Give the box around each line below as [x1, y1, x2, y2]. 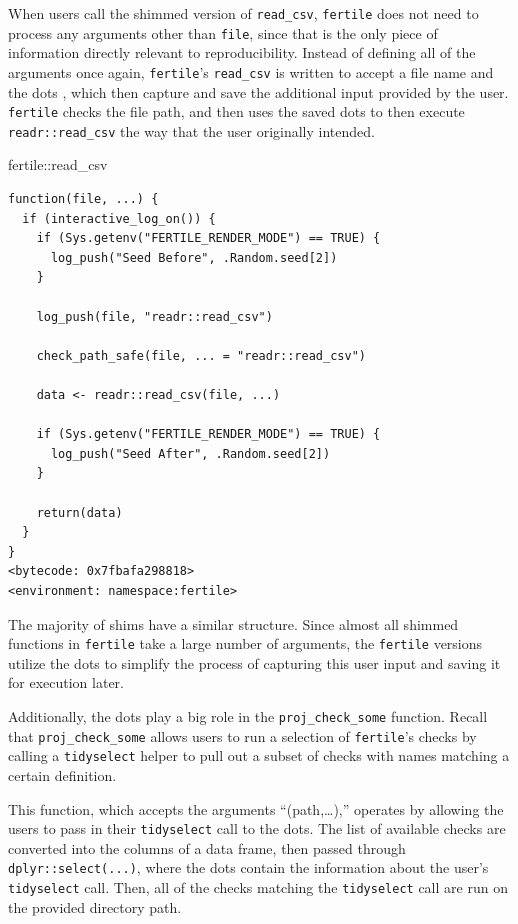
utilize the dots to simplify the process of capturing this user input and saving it [8, 652, 501, 673]
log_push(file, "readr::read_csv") [36, 309, 273, 324]
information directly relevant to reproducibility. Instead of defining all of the [8, 42, 476, 63]
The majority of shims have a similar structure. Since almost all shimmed [8, 613, 459, 634]
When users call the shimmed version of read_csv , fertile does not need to [8, 3, 479, 23]
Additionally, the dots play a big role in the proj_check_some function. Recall [8, 705, 488, 726]
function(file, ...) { [8, 192, 159, 207]
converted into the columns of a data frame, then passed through [8, 837, 406, 858]
